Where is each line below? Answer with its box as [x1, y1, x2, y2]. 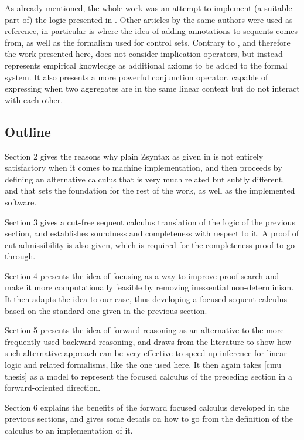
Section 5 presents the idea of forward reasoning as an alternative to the [5, 324, 264, 336]
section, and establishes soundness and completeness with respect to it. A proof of [5, 227, 299, 239]
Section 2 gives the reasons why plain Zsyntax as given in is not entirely [5, 150, 264, 162]
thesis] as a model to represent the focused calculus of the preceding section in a [5, 370, 292, 382]
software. [5, 195, 37, 208]
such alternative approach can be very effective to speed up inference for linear [5, 347, 287, 359]
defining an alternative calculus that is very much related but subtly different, [5, 172, 285, 185]
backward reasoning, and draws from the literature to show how [62, 335, 292, 347]
